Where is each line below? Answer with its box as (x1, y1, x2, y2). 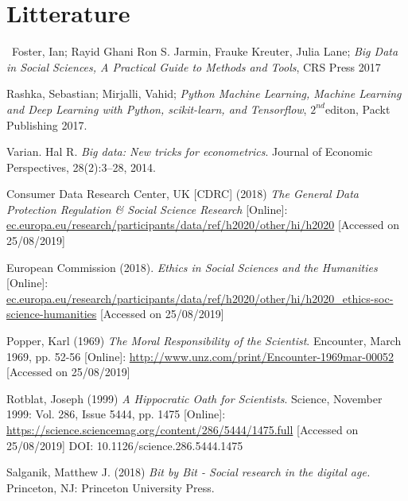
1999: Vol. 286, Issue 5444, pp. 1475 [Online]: (6, 406, 226, 422)
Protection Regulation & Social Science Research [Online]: (6, 200, 288, 217)
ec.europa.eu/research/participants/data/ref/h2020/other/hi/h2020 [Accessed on (6, 216, 400, 233)
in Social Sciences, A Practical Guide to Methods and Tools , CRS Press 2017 (6, 58, 381, 75)
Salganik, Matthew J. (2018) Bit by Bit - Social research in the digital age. (6, 464, 371, 480)
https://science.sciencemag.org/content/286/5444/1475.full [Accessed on (6, 421, 359, 437)
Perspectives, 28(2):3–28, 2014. (6, 158, 156, 175)
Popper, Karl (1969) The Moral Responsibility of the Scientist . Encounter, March (6, 332, 402, 349)
